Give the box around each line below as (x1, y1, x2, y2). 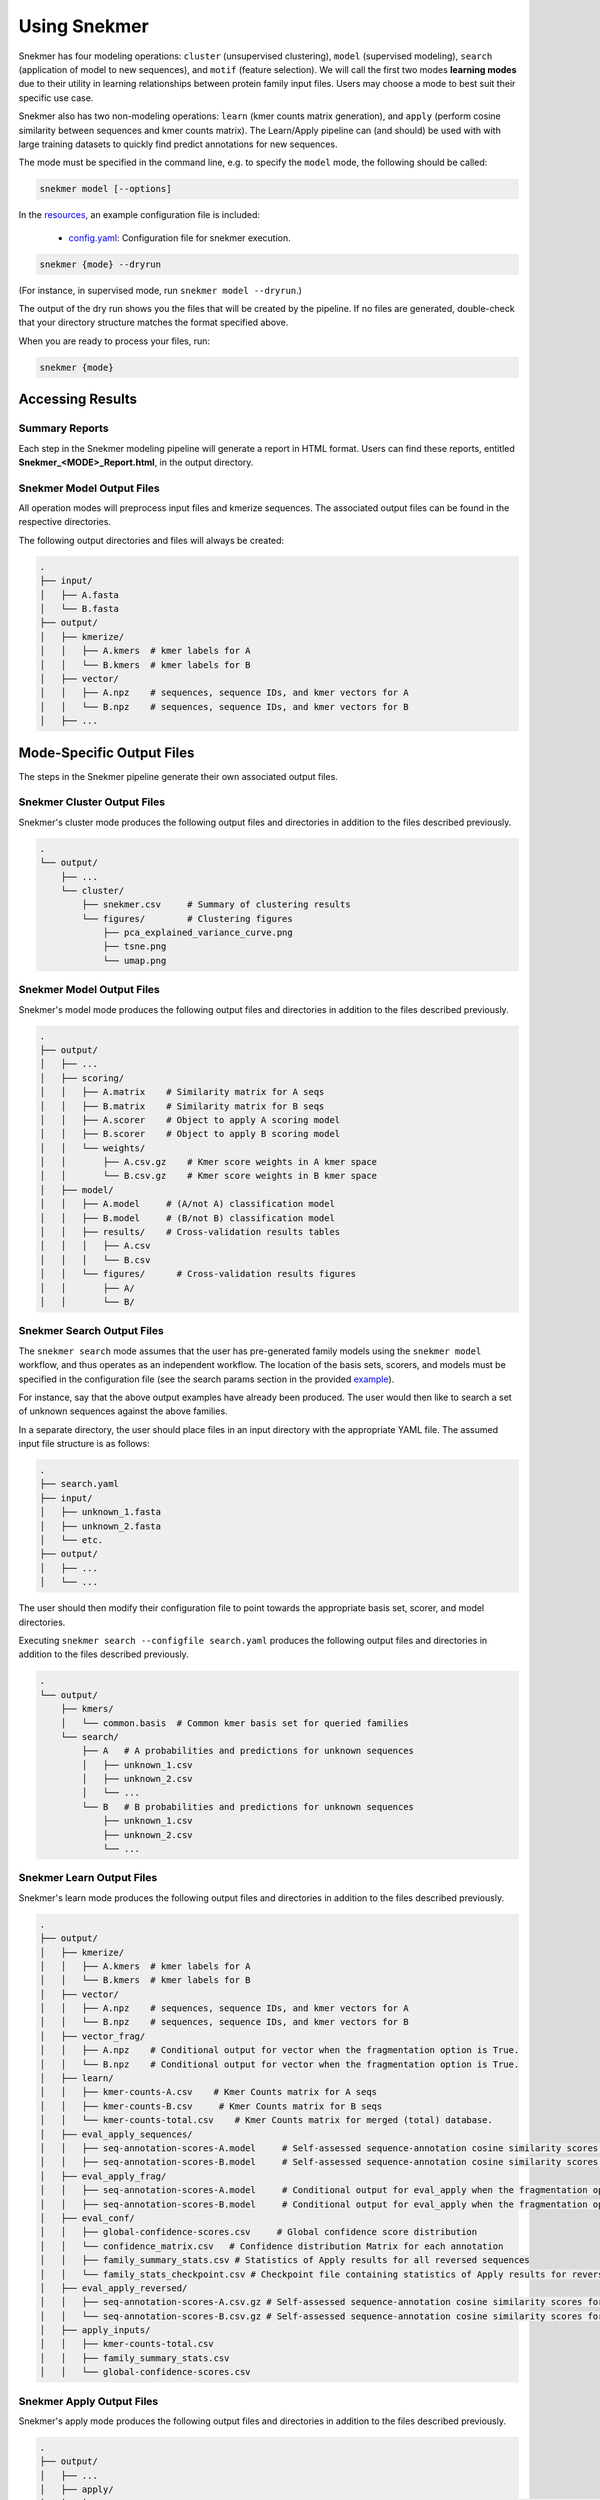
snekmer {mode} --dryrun (39, 258, 162, 270)
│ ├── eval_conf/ (39, 2212, 135, 2224)
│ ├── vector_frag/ (39, 2030, 146, 2042)
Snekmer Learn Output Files (18, 1871, 158, 1885)
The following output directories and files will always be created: (18, 534, 285, 546)
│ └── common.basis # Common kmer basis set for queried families (60, 1717, 409, 1729)
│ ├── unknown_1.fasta (39, 1506, 162, 1518)
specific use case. (18, 91, 94, 104)
